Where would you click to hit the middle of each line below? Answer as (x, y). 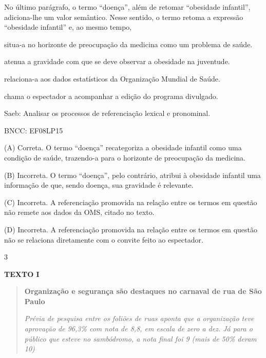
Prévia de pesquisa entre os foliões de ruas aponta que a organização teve (139, 318)
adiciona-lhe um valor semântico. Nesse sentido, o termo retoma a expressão (124, 17)
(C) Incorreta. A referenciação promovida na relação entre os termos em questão (131, 202)
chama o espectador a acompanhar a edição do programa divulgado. (111, 96)
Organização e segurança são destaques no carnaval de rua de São (143, 291)
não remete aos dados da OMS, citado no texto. (79, 212)
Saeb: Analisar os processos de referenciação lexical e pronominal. (107, 113)
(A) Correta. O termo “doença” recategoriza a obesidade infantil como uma (123, 147)
